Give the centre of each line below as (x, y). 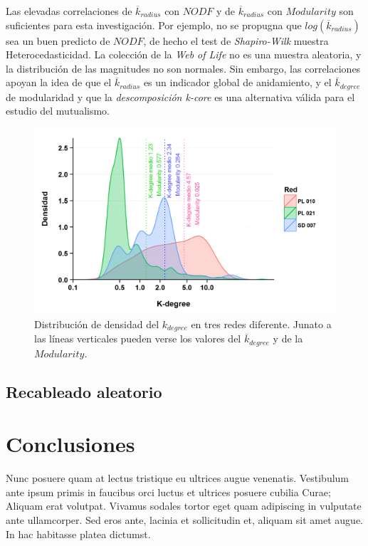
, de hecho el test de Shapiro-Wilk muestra (236, 40)
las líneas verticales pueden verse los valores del (138, 338)
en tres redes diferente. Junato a (261, 324)
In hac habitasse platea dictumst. (78, 534)
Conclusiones (70, 444)
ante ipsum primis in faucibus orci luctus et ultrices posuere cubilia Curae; (168, 492)
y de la (288, 338)
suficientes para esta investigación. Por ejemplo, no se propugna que (154, 25)
